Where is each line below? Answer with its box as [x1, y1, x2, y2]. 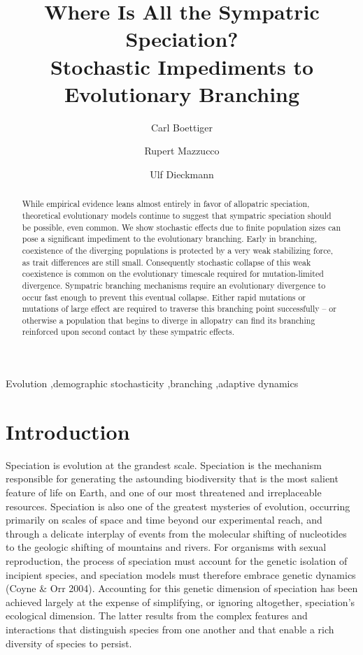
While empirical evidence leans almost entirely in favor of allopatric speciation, [22, 198, 310, 210]
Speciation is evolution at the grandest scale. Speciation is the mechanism [6, 457, 322, 472]
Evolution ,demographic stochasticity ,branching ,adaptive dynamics [6, 376, 299, 391]
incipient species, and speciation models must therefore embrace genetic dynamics [6, 567, 356, 582]
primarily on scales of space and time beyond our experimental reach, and [6, 512, 322, 527]
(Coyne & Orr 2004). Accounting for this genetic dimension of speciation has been [6, 581, 358, 596]
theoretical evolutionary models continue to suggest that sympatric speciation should [22, 209, 332, 221]
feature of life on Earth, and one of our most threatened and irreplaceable [6, 485, 322, 500]
